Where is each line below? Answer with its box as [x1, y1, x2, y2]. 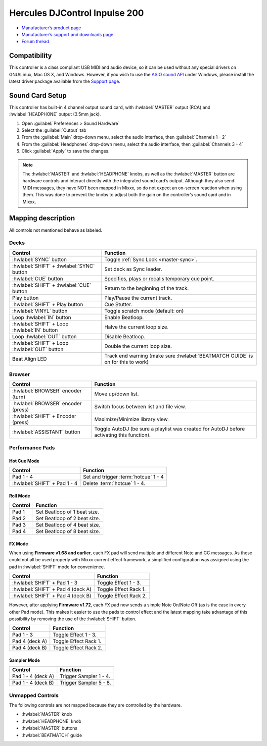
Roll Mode [9, 493, 31, 499]
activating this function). [94, 431, 151, 438]
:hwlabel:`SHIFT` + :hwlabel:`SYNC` [12, 263, 95, 269]
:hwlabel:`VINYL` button [12, 307, 68, 314]
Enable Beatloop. [104, 314, 144, 320]
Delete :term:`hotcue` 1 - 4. [83, 480, 145, 486]
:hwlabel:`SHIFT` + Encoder [12, 413, 77, 420]
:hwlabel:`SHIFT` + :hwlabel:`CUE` [12, 281, 91, 288]
